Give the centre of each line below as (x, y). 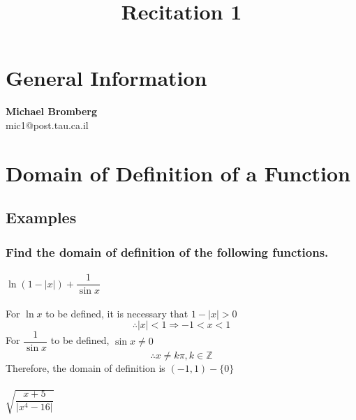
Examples (41, 217)
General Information (106, 78)
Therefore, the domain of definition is (86, 368)
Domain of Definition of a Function (178, 173)
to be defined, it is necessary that (117, 313)
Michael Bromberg (51, 111)
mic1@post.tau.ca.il (47, 125)
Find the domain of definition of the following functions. (167, 252)
